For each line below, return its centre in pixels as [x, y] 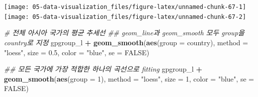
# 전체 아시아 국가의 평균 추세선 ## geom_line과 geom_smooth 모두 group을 [124, 33]
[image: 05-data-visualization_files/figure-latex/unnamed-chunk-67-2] [125, 17]
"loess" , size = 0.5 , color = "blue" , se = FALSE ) [77, 52]
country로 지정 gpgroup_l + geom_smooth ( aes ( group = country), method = [126, 42]
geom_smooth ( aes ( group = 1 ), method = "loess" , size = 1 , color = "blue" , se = [129, 78]
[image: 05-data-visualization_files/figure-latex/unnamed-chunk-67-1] [125, 7]
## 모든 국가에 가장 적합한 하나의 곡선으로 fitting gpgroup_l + [103, 69]
